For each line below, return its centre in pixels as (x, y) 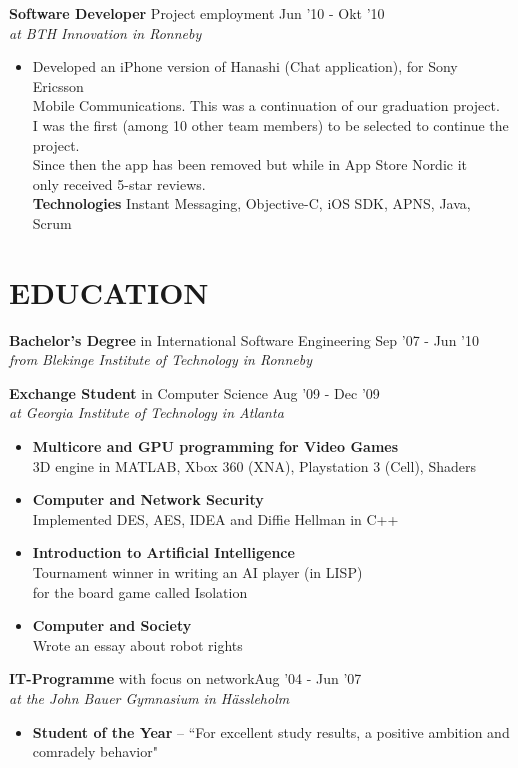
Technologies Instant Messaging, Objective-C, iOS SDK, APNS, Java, (251, 203)
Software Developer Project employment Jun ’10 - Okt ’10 (197, 13)
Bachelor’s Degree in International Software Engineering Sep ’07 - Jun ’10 (244, 339)
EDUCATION (109, 291)
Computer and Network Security (148, 499)
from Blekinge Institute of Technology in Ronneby (160, 359)
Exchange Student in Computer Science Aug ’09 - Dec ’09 (194, 392)
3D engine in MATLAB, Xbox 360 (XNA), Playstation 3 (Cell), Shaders (254, 465)
